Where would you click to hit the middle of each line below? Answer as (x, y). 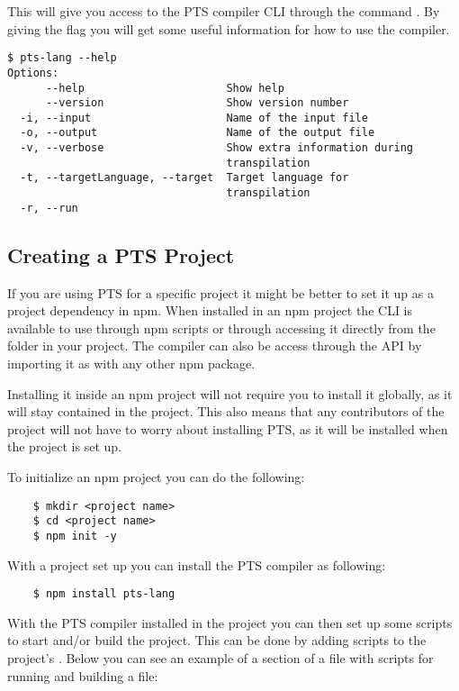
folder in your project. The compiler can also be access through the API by (215, 345)
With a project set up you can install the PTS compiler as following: (197, 564)
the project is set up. (64, 446)
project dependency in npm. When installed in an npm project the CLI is (210, 310)
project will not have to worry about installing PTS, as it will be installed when (228, 428)
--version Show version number (197, 103)
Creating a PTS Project (121, 255)
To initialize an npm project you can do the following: (156, 476)
